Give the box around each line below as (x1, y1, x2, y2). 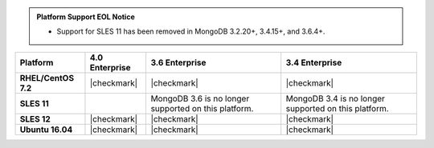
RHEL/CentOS (19, 72, 75, 83)
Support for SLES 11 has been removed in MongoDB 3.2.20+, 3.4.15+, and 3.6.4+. (56, 26, 325, 36)
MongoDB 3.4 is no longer (285, 93, 386, 104)
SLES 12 (19, 113, 51, 124)
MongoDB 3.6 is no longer (150, 93, 250, 104)
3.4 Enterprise (285, 57, 342, 68)
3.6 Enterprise (150, 57, 207, 68)
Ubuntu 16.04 (19, 124, 73, 135)
